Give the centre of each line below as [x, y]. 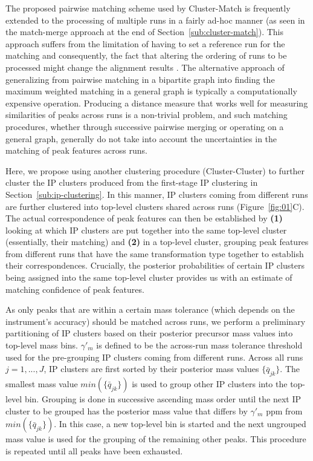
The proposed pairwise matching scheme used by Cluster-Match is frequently [148, 8]
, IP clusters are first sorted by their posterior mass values [151, 369]
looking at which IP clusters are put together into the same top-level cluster [146, 230]
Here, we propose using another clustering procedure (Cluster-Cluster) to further [155, 170]
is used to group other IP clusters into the [210, 384]
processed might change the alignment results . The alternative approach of [145, 67]
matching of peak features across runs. [76, 150]
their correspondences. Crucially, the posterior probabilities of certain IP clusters [155, 265]
